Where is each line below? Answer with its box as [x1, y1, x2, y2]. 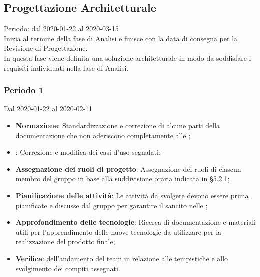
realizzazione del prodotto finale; [15, 236, 115, 247]
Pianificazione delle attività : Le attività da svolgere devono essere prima [15, 190, 249, 200]
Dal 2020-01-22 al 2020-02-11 [4, 103, 93, 114]
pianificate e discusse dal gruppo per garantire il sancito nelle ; [15, 200, 208, 210]
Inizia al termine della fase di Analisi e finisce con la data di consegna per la [4, 33, 238, 43]
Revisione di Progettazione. [4, 43, 88, 53]
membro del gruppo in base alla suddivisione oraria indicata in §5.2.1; [15, 173, 230, 184]
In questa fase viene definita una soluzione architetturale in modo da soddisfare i [4, 52, 251, 63]
